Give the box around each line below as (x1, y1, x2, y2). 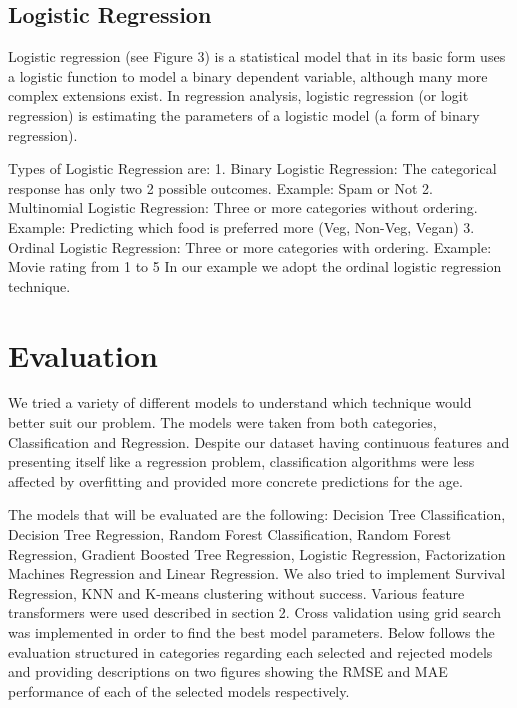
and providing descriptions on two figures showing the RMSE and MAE (8, 661, 448, 682)
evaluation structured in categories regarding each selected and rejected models (8, 641, 493, 662)
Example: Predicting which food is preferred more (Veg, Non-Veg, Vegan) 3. (8, 216, 475, 237)
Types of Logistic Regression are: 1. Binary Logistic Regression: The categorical (8, 158, 497, 179)
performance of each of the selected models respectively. (8, 680, 350, 701)
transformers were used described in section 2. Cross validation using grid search (8, 602, 501, 623)
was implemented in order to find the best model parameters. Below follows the (8, 621, 495, 642)
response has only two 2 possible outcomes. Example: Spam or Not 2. (8, 177, 433, 198)
